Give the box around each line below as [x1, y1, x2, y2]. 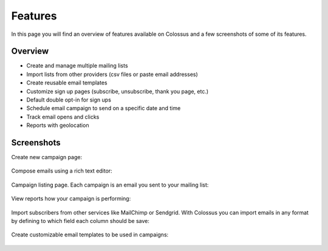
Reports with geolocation [26, 122, 89, 129]
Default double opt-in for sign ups [26, 96, 112, 103]
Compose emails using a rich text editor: [11, 167, 112, 174]
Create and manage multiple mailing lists [26, 62, 128, 69]
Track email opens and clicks [26, 113, 100, 120]
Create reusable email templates [26, 79, 108, 86]
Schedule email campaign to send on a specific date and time [26, 105, 181, 112]
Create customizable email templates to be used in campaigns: [11, 231, 169, 238]
